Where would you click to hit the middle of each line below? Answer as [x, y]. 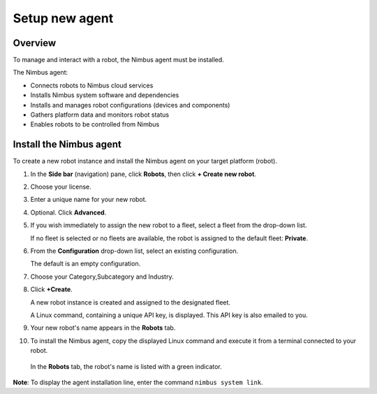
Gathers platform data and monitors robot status [100, 115]
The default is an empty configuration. [86, 264]
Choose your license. [61, 187]
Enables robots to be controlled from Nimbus [95, 124]
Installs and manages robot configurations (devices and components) [130, 105]
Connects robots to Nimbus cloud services [92, 85]
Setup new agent [63, 18]
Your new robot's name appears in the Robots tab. [103, 328]
